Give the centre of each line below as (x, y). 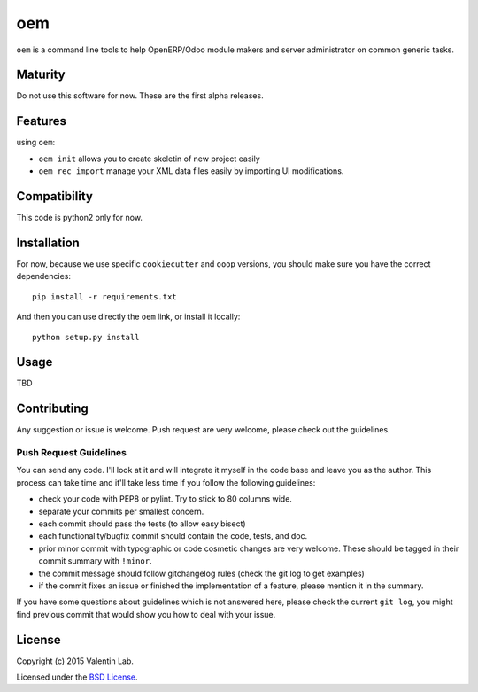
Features (41, 121)
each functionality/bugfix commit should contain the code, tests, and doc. (173, 536)
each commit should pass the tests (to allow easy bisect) (143, 524)
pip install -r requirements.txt (104, 296)
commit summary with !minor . (95, 561)
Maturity (41, 75)
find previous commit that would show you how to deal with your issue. (146, 614)
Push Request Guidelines (72, 453)
